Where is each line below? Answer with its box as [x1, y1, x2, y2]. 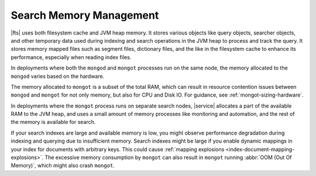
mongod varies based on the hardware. [11, 73, 105, 80]
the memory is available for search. [11, 119, 96, 126]
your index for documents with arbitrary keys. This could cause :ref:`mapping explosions [11, 146, 225, 153]
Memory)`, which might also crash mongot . [11, 162, 115, 169]
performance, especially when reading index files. [11, 53, 132, 61]
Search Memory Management [11, 9, 159, 22]
